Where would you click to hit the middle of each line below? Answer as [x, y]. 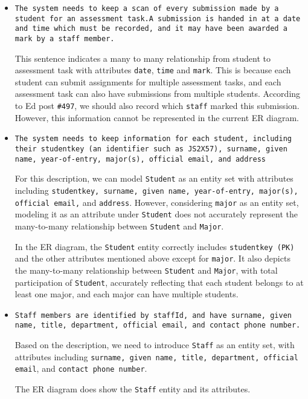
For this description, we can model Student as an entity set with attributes [154, 178]
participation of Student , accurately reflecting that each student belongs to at [159, 282]
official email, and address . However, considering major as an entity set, [157, 202]
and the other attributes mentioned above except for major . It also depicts [152, 258]
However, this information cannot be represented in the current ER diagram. [157, 117]
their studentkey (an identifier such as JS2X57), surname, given [151, 149]
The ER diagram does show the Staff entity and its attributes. [133, 389]
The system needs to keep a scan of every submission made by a [147, 8]
